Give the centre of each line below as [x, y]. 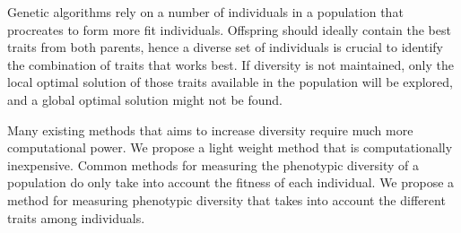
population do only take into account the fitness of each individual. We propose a [231, 182]
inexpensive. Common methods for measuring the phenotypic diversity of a [213, 164]
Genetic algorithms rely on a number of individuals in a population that [205, 12]
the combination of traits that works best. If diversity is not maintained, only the [230, 64]
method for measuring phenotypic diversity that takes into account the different [226, 199]
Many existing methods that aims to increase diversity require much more [210, 129]
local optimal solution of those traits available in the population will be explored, [230, 82]
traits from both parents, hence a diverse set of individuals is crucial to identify [226, 47]
